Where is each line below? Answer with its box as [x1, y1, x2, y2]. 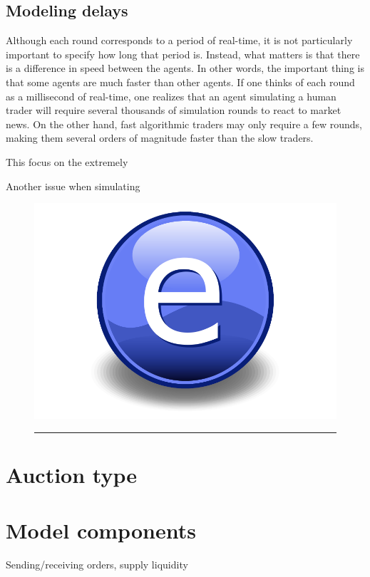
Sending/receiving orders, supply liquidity [6, 557, 188, 572]
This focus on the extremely [6, 154, 128, 169]
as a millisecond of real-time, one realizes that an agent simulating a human [6, 88, 336, 103]
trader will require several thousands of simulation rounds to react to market [6, 103, 341, 118]
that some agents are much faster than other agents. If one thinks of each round [6, 74, 355, 89]
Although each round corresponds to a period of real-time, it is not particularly [6, 33, 353, 48]
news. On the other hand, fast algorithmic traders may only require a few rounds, [6, 116, 362, 131]
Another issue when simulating [6, 178, 140, 193]
